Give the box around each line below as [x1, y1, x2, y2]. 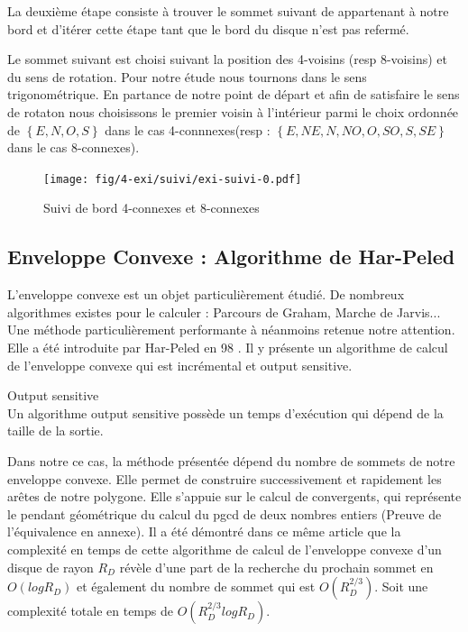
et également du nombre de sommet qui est [77, 577, 316, 596]
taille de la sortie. [7, 421, 104, 440]
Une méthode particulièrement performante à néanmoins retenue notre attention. [7, 320, 455, 339]
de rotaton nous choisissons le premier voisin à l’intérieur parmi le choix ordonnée [7, 102, 459, 121]
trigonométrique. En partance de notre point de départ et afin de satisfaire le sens [7, 85, 460, 104]
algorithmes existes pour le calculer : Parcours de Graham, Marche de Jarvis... [7, 302, 441, 321]
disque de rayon [7, 557, 94, 576]
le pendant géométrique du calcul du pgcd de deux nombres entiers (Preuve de [7, 504, 442, 523]
